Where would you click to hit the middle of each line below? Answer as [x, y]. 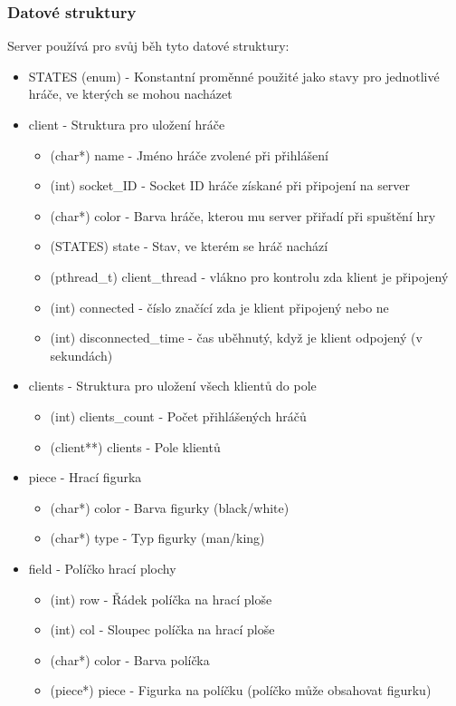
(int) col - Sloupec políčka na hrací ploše [162, 629]
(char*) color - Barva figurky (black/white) [170, 507]
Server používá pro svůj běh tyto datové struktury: [148, 46]
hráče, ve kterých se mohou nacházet [130, 94]
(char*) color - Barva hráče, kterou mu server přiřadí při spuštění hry [243, 215]
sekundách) [81, 355]
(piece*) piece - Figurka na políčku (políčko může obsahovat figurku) [241, 690]
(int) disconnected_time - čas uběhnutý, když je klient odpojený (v [236, 338]
